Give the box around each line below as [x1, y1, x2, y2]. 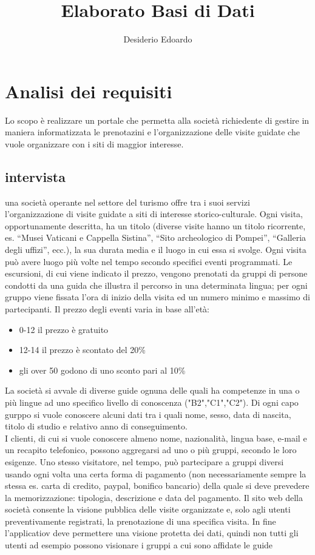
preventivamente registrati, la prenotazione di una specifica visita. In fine [5, 514, 276, 527]
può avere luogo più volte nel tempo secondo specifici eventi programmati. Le [5, 255, 293, 267]
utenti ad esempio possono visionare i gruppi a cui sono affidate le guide [5, 539, 273, 551]
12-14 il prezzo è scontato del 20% [19, 343, 146, 356]
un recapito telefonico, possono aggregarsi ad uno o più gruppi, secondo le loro [5, 443, 297, 456]
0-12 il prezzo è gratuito [19, 323, 109, 335]
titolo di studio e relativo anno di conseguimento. [5, 420, 188, 432]
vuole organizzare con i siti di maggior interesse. [5, 137, 184, 150]
